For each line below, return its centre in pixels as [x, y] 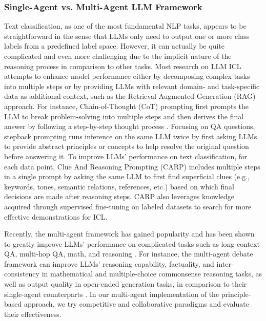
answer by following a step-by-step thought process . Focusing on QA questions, [130, 126]
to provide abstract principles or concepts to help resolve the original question [127, 146]
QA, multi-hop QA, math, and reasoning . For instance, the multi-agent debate [129, 254]
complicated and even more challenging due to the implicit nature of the [118, 56]
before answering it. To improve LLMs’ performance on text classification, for [126, 156]
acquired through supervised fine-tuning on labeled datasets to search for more [128, 206]
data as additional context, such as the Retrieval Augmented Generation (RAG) [130, 96]
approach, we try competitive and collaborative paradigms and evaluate [136, 304]
